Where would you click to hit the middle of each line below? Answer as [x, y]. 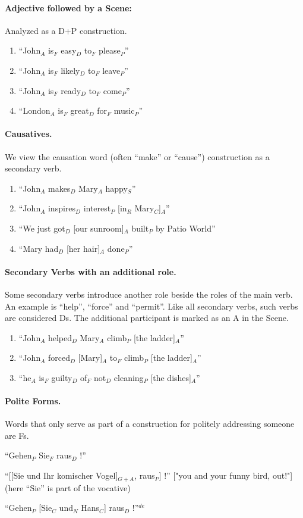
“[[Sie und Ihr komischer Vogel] [61, 475]
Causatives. [29, 134]
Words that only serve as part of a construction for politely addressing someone [150, 424]
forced [59, 358]
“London [34, 110]
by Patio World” [185, 228]
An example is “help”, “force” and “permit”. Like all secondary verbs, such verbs [151, 306]
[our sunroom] [99, 228]
